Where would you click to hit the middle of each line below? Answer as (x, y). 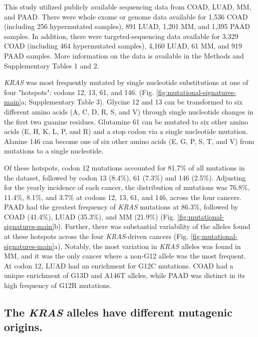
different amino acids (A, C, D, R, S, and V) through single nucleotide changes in (129, 111)
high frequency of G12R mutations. (58, 285)
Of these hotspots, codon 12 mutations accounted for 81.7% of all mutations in (125, 167)
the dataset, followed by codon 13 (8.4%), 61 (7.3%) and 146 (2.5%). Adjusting (125, 177)
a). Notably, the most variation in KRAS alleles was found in (147, 246)
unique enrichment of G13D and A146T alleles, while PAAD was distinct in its (125, 275)
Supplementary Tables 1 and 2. (52, 65)
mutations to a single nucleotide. (54, 151)
